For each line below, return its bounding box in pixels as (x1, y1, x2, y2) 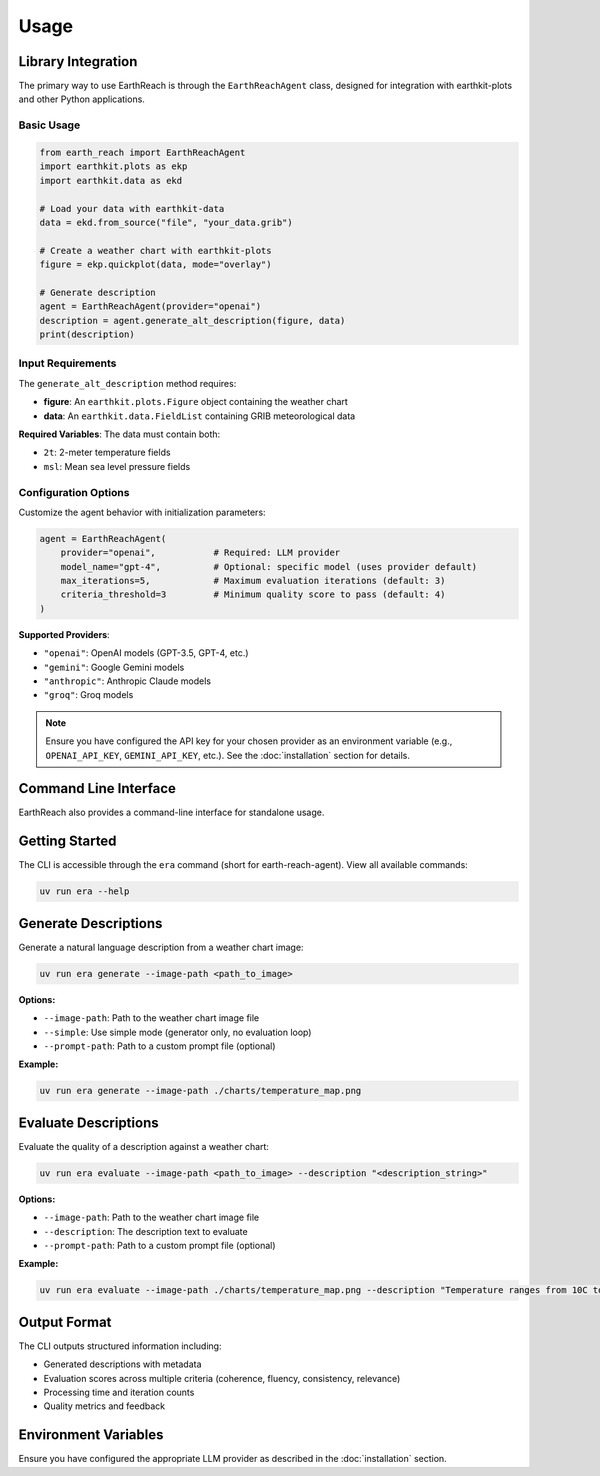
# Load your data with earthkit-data (39, 203, 225, 214)
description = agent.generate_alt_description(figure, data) (39, 315, 346, 326)
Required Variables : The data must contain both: (18, 428, 221, 440)
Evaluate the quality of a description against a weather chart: (18, 1140, 270, 1152)
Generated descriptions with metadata (43, 1358, 202, 1370)
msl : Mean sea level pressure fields (43, 460, 191, 472)
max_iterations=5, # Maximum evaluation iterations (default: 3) (60, 575, 446, 587)
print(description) (39, 329, 135, 340)
